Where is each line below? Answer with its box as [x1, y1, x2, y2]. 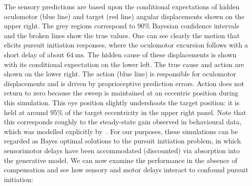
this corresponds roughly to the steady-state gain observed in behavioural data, [4, 116, 242, 127]
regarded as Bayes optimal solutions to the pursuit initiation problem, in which [4, 136, 241, 146]
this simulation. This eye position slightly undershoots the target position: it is [4, 97, 240, 107]
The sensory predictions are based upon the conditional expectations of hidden [4, 1, 240, 11]
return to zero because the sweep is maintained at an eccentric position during [4, 88, 238, 98]
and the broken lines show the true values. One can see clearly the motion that [4, 30, 240, 40]
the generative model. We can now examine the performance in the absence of [4, 155, 237, 165]
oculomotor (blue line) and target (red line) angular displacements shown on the [4, 11, 245, 21]
